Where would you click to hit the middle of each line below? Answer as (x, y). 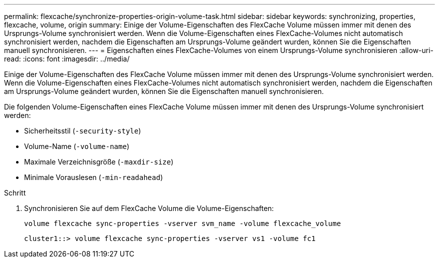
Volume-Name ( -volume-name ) (77, 146)
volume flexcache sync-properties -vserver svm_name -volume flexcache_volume (183, 223)
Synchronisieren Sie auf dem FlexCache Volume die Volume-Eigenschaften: (149, 208)
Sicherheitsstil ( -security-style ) (83, 131)
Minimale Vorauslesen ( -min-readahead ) (94, 177)
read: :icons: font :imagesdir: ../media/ (67, 59)
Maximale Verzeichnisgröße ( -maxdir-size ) (99, 162)
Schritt (15, 193)
